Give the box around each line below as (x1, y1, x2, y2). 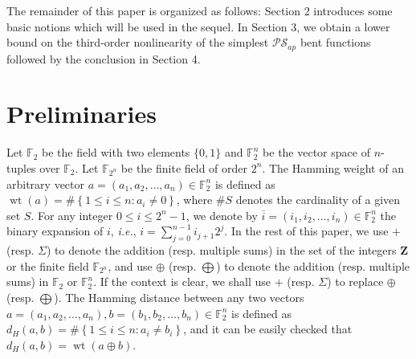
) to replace (327, 273, 384, 290)
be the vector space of (263, 144, 370, 161)
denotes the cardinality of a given (235, 191, 401, 208)
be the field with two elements (41, 144, 190, 161)
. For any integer (31, 206, 113, 223)
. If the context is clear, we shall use (93, 273, 271, 290)
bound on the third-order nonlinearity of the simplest (6, 34, 269, 51)
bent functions (300, 34, 371, 51)
